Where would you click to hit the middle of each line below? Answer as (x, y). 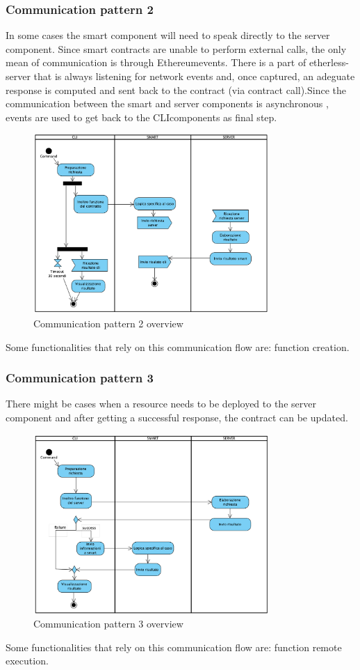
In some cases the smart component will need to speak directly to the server (168, 35)
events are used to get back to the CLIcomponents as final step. (141, 117)
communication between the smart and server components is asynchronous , (167, 103)
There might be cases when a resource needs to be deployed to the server (161, 404)
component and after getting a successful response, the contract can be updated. (177, 417)
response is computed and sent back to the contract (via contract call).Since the (176, 89)
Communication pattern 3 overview (108, 624)
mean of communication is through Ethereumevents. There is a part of (156, 62)
